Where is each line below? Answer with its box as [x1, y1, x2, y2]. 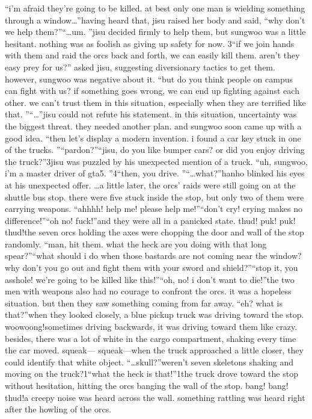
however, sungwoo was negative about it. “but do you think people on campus [5, 72, 293, 85]
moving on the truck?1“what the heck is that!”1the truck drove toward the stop [5, 367, 298, 380]
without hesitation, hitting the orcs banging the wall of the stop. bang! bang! [5, 379, 289, 391]
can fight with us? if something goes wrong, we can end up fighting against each [5, 84, 299, 97]
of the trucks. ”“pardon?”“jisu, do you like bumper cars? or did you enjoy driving [5, 143, 305, 156]
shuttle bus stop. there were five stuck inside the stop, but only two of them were [5, 190, 304, 203]
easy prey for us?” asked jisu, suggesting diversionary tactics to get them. [5, 60, 275, 73]
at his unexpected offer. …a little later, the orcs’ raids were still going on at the [5, 178, 296, 191]
